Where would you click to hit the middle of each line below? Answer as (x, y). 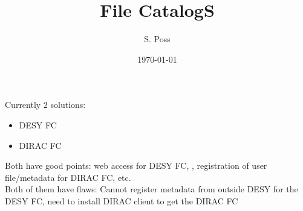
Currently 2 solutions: (45, 105)
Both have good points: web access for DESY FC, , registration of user (136, 165)
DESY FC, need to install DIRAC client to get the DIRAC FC (122, 200)
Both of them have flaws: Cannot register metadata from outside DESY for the (151, 189)
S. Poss (157, 39)
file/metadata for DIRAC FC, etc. (68, 177)
